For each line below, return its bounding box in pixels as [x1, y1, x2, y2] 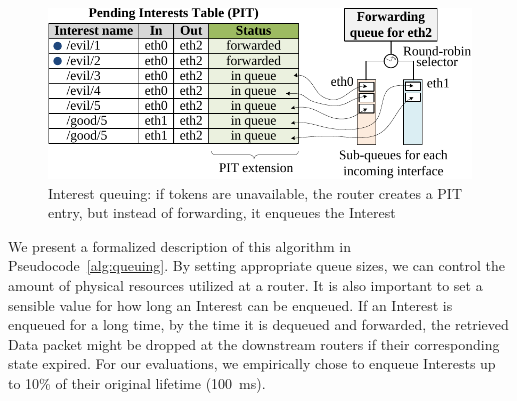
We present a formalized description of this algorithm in [8, 235, 352, 256]
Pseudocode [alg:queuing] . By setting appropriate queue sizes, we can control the [8, 255, 506, 276]
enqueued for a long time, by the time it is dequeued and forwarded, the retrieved [8, 314, 509, 335]
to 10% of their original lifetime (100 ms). [8, 372, 266, 393]
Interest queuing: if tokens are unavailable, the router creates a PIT [48, 182, 462, 203]
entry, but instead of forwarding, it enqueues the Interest [48, 202, 396, 223]
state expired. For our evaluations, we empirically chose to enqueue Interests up [8, 353, 496, 374]
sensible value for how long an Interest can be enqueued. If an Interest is [8, 294, 453, 315]
